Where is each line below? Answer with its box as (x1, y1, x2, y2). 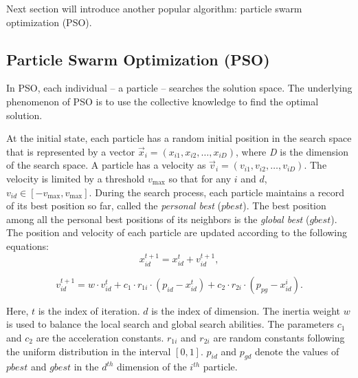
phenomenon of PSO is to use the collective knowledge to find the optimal (6, 94, 319, 108)
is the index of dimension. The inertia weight (151, 303, 340, 317)
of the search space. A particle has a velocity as (6, 158, 206, 172)
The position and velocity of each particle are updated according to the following (6, 225, 348, 240)
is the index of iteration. (38, 303, 140, 317)
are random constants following (213, 330, 345, 344)
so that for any (168, 171, 232, 185)
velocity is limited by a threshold (6, 171, 145, 185)
